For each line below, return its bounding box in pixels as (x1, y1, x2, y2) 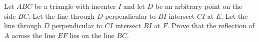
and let (123, 1, 145, 11)
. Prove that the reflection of (167, 20, 254, 31)
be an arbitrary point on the (155, 1, 242, 11)
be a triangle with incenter (34, 1, 116, 11)
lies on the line (69, 30, 114, 40)
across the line (11, 30, 55, 40)
